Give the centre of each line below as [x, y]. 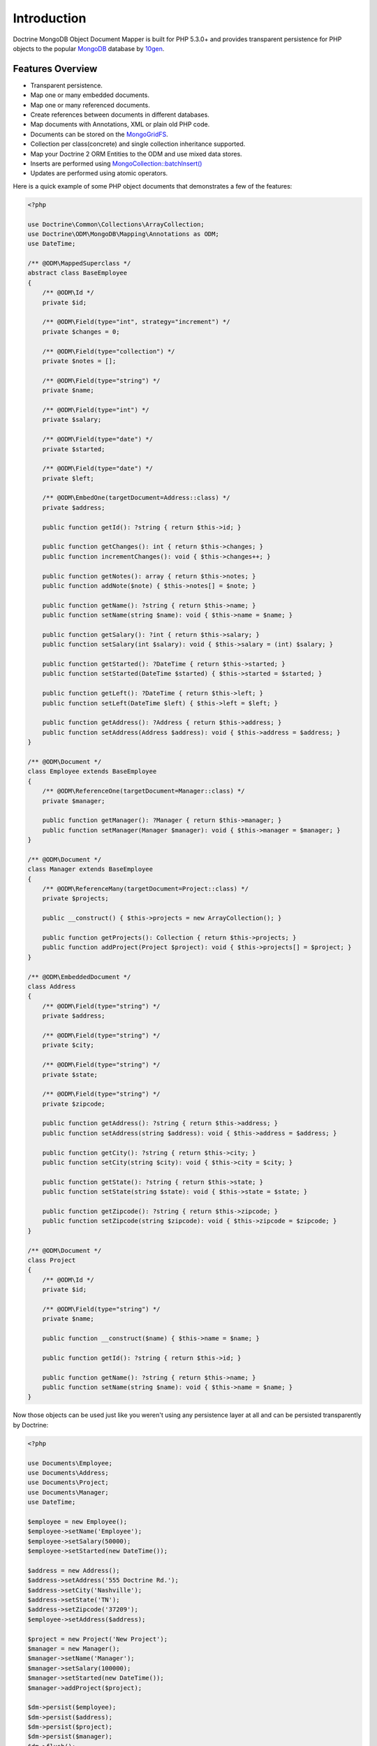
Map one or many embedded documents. [90, 95]
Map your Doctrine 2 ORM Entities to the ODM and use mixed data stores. [136, 154]
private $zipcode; [74, 1104]
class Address [52, 986]
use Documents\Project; [68, 1483]
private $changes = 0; [81, 331]
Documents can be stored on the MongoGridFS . [99, 134]
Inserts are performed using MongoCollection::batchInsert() [116, 163]
